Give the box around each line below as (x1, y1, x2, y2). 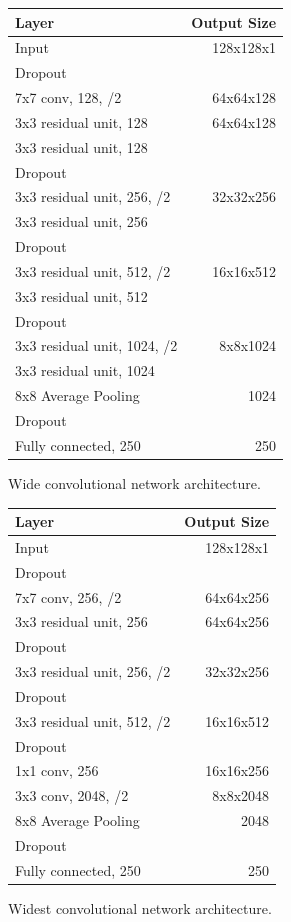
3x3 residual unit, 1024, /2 (15, 335, 178, 356)
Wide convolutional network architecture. (8, 472, 261, 493)
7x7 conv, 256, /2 (15, 586, 122, 607)
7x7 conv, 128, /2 (15, 87, 122, 108)
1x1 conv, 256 (15, 760, 99, 781)
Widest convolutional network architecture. (8, 897, 272, 918)
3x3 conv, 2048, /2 (15, 785, 129, 806)
